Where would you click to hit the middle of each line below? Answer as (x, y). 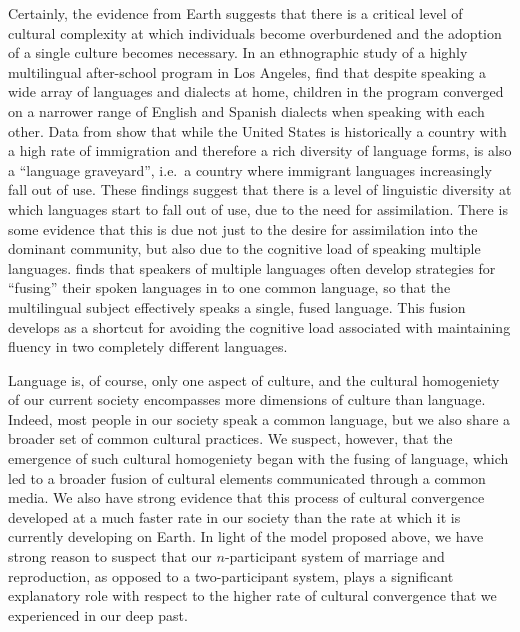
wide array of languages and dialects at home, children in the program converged (256, 91)
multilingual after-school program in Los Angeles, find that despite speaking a (247, 71)
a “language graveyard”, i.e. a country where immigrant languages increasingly (250, 169)
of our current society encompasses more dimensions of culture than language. (247, 399)
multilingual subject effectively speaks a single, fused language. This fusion (237, 306)
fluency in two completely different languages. (148, 346)
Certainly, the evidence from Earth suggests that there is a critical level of (235, 13)
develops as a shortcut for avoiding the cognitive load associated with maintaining (259, 326)
